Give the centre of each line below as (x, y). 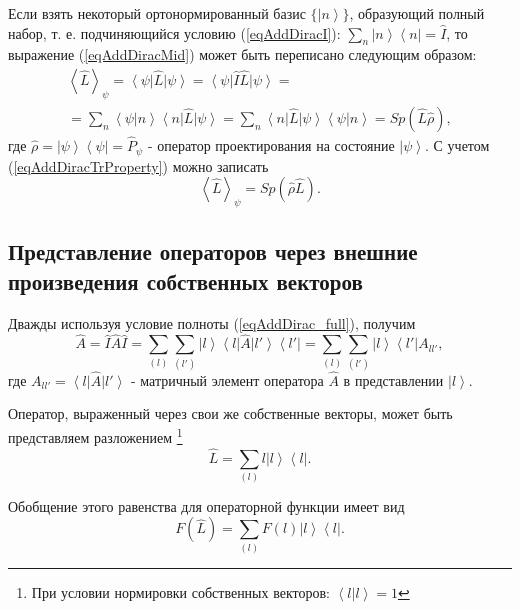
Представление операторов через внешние (213, 251)
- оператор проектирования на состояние (271, 145)
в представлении (393, 379)
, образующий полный (417, 13)
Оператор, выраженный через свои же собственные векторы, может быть (230, 413)
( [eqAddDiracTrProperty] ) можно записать (138, 165)
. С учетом (457, 145)
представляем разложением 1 (95, 435)
